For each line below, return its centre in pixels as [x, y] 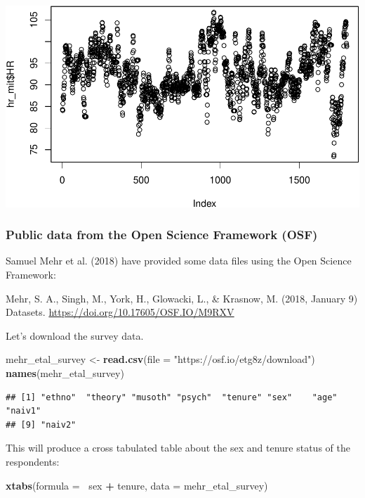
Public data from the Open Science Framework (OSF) [162, 235]
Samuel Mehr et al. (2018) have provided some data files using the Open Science [179, 261]
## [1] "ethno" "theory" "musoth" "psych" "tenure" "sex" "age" [172, 397]
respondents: [33, 461]
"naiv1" [24, 411]
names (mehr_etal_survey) [65, 373]
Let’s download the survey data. [75, 335]
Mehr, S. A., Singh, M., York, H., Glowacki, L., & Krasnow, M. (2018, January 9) [182, 298]
